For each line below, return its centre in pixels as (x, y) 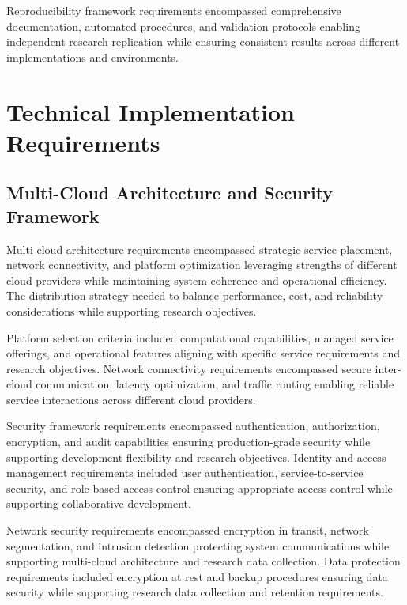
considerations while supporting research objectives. (132, 310)
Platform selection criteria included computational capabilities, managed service (200, 337)
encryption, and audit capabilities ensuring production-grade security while (188, 442)
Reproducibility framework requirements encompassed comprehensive (174, 10)
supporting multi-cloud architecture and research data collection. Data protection (203, 561)
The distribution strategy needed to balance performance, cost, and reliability (195, 295)
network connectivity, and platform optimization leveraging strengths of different (202, 265)
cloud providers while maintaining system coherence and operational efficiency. (197, 280)
